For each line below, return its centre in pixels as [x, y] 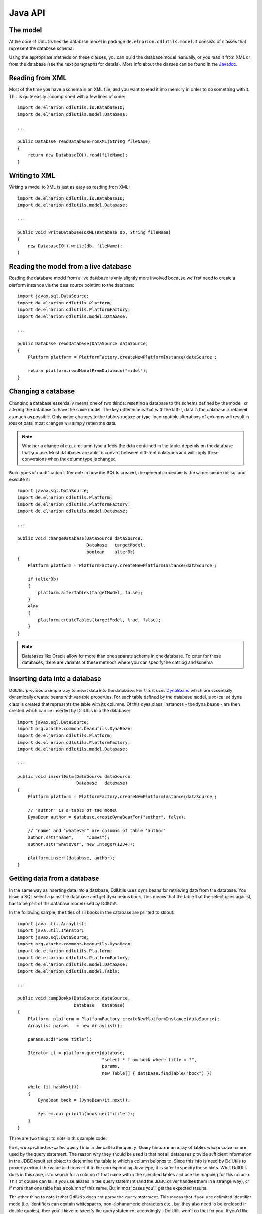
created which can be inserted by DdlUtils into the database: [70, 711]
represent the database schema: [41, 48]
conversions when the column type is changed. [69, 459]
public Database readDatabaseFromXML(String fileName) [84, 141]
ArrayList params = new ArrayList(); [75, 1026]
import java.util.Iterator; [51, 930]
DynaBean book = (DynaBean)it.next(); [84, 1100]
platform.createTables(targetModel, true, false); [99, 620]
